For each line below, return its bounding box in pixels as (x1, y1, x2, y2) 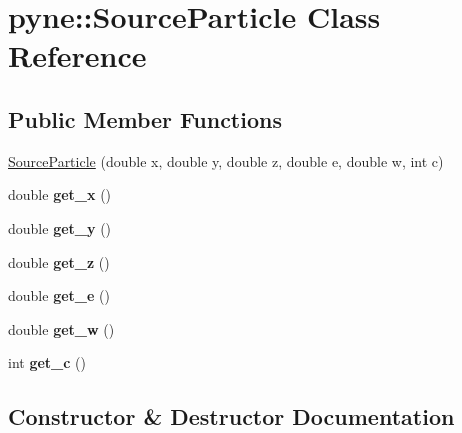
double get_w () (8, 318, 115, 339)
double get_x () (8, 184, 112, 205)
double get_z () (8, 251, 110, 272)
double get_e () (8, 285, 110, 306)
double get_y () (8, 217, 112, 238)
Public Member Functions (8, 103, 282, 134)
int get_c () (8, 352, 86, 373)
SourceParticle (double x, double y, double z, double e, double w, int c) (8, 150, 444, 171)
